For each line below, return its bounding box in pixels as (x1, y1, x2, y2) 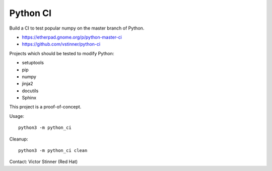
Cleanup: (9, 136, 28, 142)
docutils (22, 88, 39, 94)
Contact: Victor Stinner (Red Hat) (9, 158, 78, 165)
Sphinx (22, 95, 37, 101)
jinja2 (22, 81, 33, 87)
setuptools (22, 60, 44, 66)
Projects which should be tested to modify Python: (9, 50, 114, 56)
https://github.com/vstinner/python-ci (22, 41, 101, 47)
